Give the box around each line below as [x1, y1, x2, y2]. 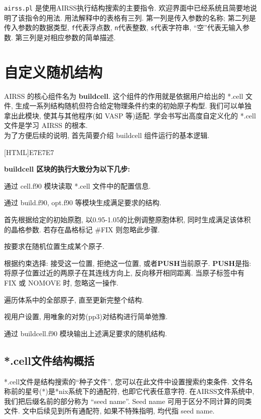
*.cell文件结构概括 [4, 352, 94, 368]
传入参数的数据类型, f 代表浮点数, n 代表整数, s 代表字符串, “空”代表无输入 [4, 22, 242, 33]
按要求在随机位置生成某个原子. [4, 241, 104, 251]
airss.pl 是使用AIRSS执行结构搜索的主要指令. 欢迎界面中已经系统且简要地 [4, 3, 250, 13]
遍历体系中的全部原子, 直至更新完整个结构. [4, 294, 144, 305]
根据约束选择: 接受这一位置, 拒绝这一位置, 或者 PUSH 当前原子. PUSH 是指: [4, 257, 251, 268]
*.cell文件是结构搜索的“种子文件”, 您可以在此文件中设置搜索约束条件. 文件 [4, 376, 246, 386]
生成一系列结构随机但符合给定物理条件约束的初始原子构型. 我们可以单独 [15, 100, 252, 111]
